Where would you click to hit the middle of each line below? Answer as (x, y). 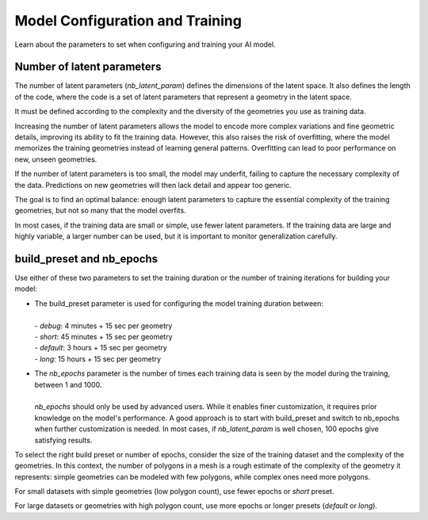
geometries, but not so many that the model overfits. (100, 211)
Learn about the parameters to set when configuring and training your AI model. (145, 44)
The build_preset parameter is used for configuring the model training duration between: (179, 303)
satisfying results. (63, 440)
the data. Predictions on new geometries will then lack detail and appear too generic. (153, 185)
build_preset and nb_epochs (86, 259)
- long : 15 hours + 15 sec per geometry (98, 359)
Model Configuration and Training (128, 21)
